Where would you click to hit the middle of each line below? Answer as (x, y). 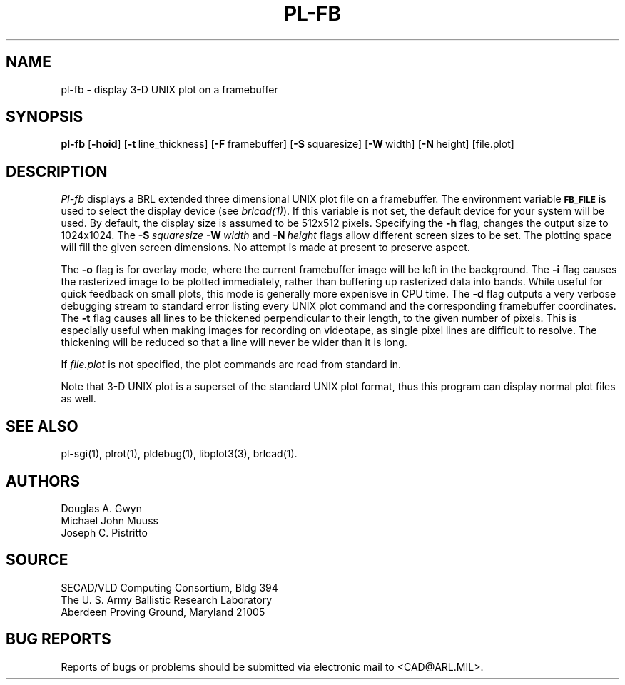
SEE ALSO (42, 426)
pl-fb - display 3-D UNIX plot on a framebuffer (169, 89)
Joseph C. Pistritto (104, 532)
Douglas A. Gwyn (102, 508)
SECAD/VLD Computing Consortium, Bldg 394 (169, 587)
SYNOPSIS (45, 117)
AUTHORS (43, 481)
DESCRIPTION (57, 171)
